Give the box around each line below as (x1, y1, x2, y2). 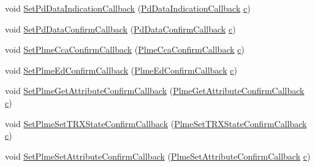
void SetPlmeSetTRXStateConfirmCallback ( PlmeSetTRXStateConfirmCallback (5, 117, 307, 130)
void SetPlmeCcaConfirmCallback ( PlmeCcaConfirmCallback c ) (5, 43, 245, 56)
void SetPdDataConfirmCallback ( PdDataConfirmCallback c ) (5, 22, 236, 35)
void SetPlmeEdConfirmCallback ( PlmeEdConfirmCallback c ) (5, 63, 237, 76)
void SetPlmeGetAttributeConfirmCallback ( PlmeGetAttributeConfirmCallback (5, 84, 305, 97)
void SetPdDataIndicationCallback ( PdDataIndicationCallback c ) (5, 2, 251, 14)
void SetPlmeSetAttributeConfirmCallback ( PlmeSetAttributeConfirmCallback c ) (5, 149, 311, 162)
